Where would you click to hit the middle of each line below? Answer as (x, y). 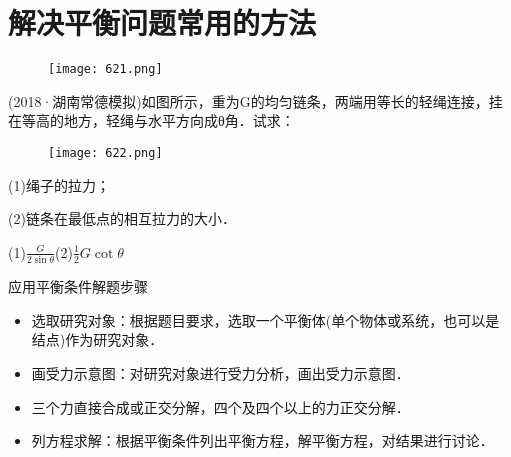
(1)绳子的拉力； (59, 184)
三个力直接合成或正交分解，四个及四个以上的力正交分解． (220, 406)
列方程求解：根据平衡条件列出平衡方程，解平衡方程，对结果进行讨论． (262, 440)
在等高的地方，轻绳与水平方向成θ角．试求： (151, 120)
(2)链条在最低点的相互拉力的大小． (122, 218)
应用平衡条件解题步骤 (78, 286)
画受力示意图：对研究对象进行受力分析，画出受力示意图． (220, 372)
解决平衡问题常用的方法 (162, 22)
